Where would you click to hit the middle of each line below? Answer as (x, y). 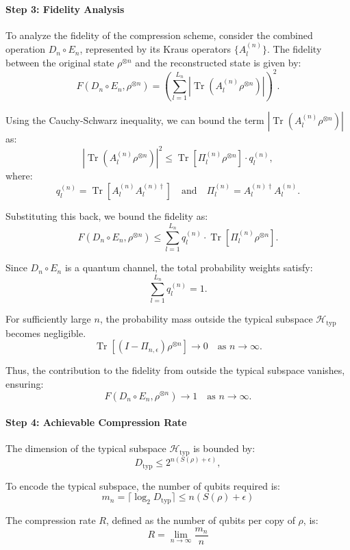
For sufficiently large (48, 319)
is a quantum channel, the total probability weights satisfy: (189, 267)
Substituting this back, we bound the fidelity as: (107, 216)
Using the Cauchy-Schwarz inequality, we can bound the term (135, 120)
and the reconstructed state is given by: (218, 62)
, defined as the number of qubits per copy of (200, 520)
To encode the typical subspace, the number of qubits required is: (143, 485)
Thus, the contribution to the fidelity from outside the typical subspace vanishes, (175, 370)
